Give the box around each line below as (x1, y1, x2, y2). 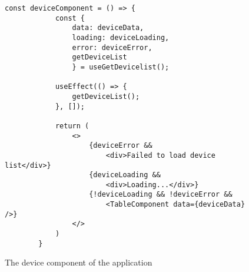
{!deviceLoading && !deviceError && (89, 190, 233, 199)
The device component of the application (5, 256, 152, 268)
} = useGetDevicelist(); (72, 62, 170, 71)
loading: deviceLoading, (72, 33, 170, 42)
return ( (55, 121, 89, 130)
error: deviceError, (72, 43, 152, 52)
